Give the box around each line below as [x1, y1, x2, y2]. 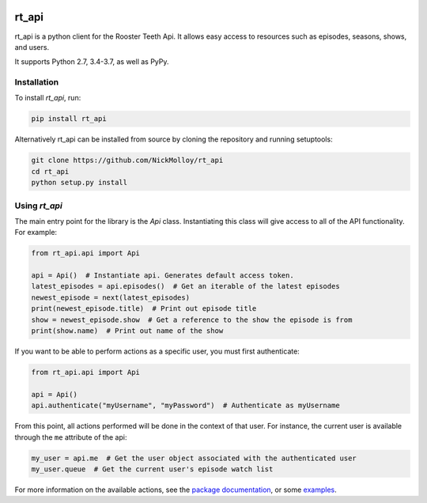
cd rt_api [31, 167, 70, 176]
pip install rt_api [31, 115, 107, 123]
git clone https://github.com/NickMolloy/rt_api [31, 156, 224, 165]
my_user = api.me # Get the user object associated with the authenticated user [31, 453, 357, 463]
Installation [14, 77, 59, 88]
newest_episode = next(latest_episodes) [31, 293, 190, 302]
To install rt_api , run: [14, 93, 81, 103]
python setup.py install [31, 178, 128, 187]
